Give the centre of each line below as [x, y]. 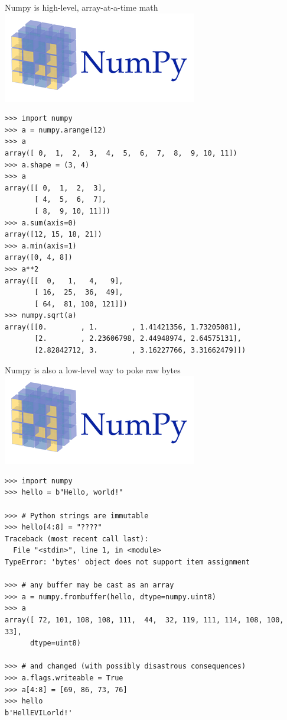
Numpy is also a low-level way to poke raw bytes [93, 369]
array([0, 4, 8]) [39, 258]
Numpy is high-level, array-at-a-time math [81, 7]
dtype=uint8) [55, 643]
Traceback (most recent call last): [77, 539]
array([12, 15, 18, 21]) [53, 235]
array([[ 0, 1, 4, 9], [64, 281]
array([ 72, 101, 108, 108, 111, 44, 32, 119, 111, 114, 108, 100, [144, 620]
